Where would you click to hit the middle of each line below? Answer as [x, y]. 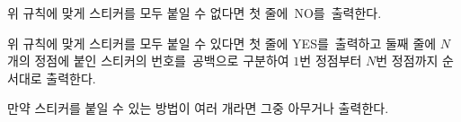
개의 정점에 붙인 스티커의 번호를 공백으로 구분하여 [148, 61]
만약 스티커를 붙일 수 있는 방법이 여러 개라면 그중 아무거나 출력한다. [198, 108]
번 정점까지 [407, 61]
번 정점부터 [331, 61]
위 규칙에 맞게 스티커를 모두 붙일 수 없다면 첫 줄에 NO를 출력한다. [195, 13]
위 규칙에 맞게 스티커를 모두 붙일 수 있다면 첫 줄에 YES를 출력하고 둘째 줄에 [222, 43]
